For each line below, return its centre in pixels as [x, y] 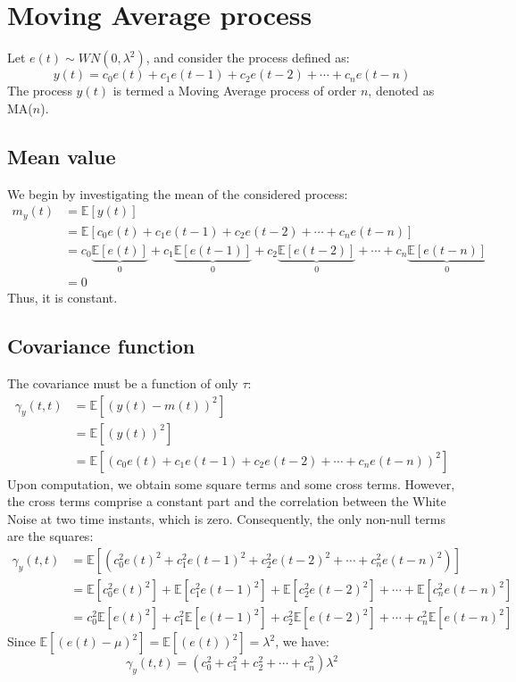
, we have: [302, 641]
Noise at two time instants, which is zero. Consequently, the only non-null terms [226, 518]
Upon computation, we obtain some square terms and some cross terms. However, [231, 483]
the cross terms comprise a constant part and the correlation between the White [227, 501]
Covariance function [101, 346]
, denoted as [401, 91]
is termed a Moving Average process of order [235, 91]
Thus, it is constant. [62, 298]
